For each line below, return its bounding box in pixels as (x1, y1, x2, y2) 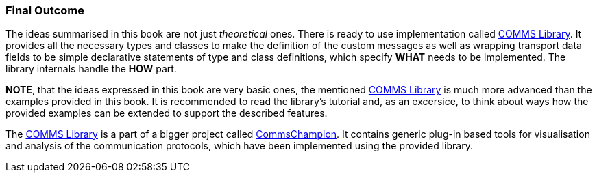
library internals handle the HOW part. (5, 63, 177, 75)
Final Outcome (5, 3, 84, 17)
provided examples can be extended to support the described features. (5, 107, 328, 119)
